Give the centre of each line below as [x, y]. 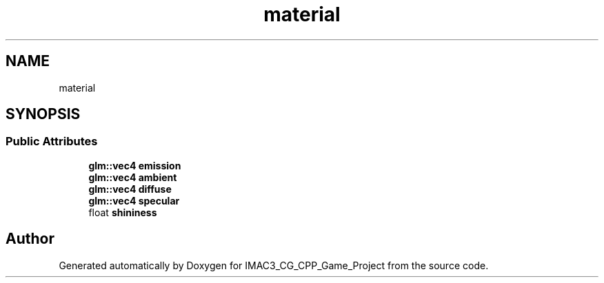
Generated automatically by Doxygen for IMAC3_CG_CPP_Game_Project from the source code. [274, 265]
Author [30, 239]
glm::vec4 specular [134, 200]
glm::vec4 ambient [133, 177]
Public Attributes [52, 141]
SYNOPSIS [43, 114]
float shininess [123, 212]
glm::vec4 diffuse [130, 189]
